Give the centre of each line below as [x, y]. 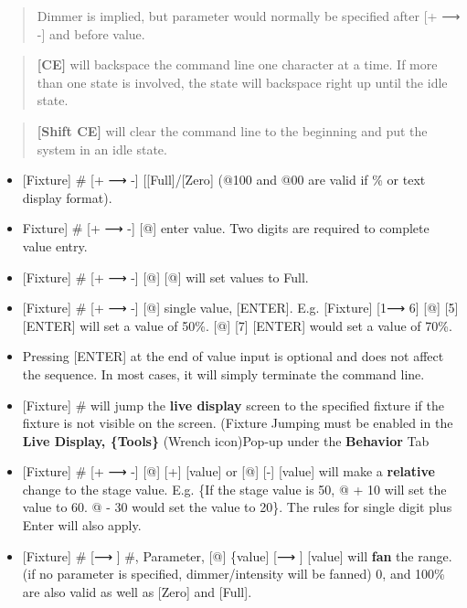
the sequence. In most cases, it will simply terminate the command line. [223, 373]
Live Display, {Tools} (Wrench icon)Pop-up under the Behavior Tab [226, 440]
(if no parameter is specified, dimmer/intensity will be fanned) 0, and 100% [233, 574]
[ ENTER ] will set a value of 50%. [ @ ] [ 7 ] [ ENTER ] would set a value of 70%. [237, 325]
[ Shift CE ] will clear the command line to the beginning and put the [232, 130]
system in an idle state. [102, 149]
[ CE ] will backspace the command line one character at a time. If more [237, 64]
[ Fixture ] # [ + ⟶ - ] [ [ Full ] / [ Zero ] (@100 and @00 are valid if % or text [224, 180]
